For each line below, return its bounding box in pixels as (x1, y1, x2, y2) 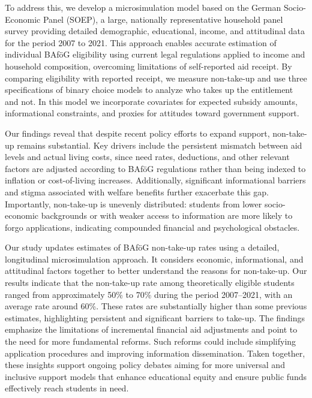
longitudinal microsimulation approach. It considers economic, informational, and (5, 252, 304, 265)
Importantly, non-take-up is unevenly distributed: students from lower (5, 197, 262, 210)
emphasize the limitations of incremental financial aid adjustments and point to (5, 323, 298, 336)
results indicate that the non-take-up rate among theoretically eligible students (5, 276, 295, 289)
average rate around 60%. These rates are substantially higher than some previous (5, 300, 307, 312)
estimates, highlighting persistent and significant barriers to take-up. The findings (5, 311, 305, 324)
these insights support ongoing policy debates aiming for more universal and (5, 358, 285, 371)
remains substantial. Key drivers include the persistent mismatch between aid (17, 138, 302, 151)
